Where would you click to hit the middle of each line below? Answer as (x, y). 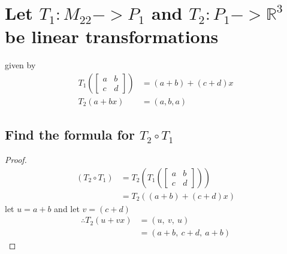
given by (20, 65)
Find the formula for (70, 134)
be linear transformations (112, 36)
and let (67, 208)
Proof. (16, 160)
